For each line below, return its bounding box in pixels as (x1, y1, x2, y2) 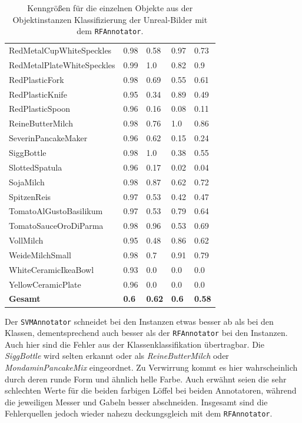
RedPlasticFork (9, 73, 64, 85)
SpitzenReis (9, 190, 51, 202)
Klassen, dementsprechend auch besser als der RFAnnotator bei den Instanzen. (5, 327, 288, 339)
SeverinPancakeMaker (9, 132, 88, 144)
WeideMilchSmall (9, 248, 71, 261)
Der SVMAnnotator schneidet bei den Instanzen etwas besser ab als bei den (5, 315, 274, 327)
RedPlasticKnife (9, 88, 67, 100)
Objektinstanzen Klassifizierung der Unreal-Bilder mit (12, 13, 208, 25)
